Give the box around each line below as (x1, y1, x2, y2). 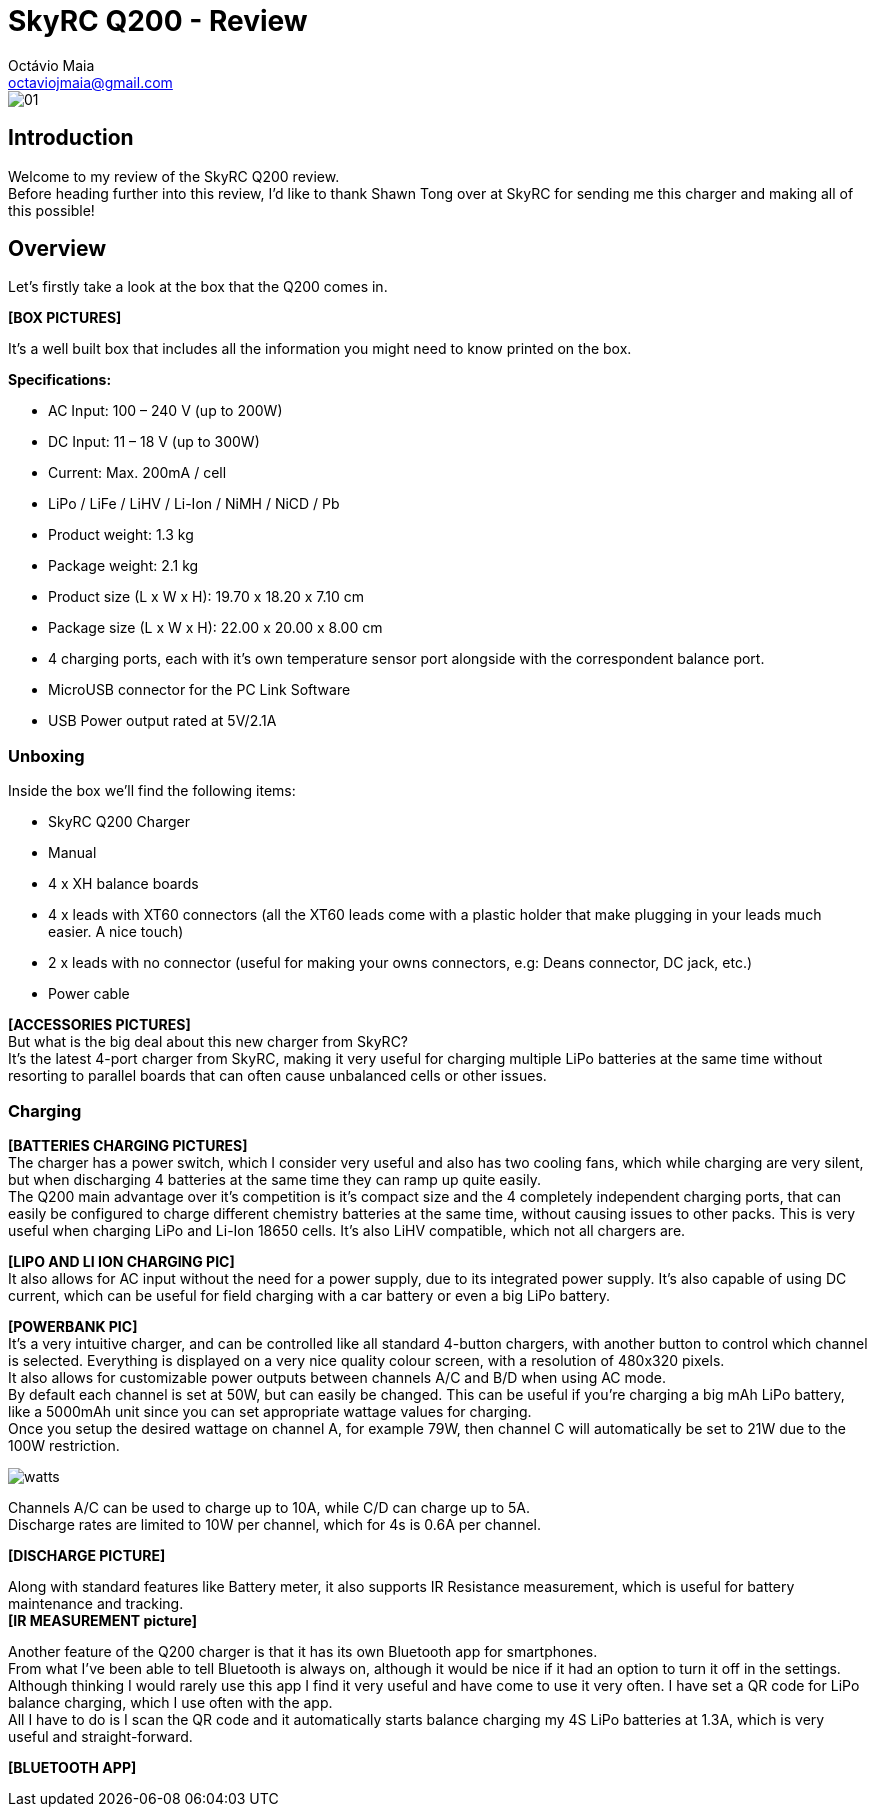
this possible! (8, 201, 95, 219)
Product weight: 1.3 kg (48, 526, 194, 544)
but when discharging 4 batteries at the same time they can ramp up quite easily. (8, 1170, 542, 1188)
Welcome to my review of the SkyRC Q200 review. (8, 167, 340, 185)
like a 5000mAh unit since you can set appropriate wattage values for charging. (8, 1402, 532, 1420)
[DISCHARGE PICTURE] (8, 1546, 166, 1564)
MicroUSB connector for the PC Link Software (48, 681, 351, 699)
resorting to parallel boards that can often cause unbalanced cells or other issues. (8, 1067, 547, 1085)
